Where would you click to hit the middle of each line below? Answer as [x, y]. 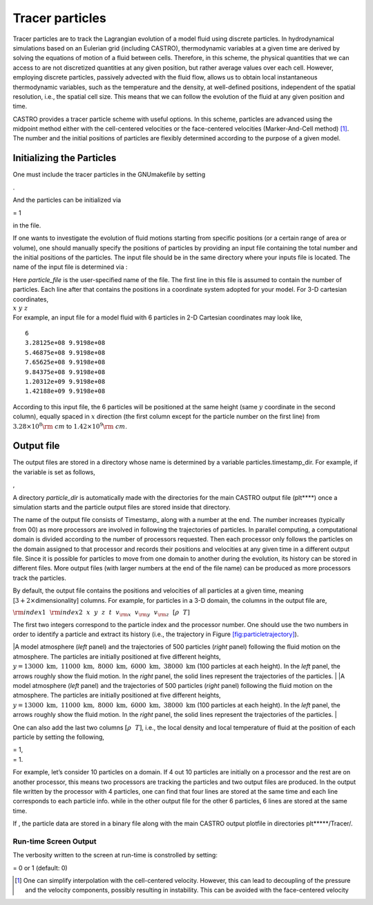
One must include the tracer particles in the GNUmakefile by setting [109, 175]
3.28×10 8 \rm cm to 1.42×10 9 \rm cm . [70, 426]
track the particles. [40, 578]
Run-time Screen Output [55, 841]
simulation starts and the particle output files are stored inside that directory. [122, 507]
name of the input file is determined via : [70, 267]
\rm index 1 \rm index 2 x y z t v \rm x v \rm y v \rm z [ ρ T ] [101, 613]
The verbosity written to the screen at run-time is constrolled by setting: [115, 855]
